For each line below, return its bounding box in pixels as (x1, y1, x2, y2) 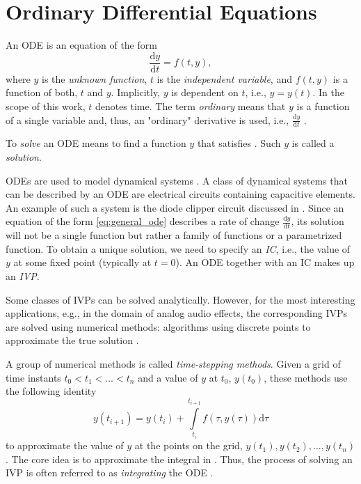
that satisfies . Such (197, 136, 281, 150)
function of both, (6, 85, 78, 100)
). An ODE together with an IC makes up (175, 255, 355, 270)
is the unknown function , (42, 71, 147, 86)
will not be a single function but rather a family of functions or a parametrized (6, 228, 342, 242)
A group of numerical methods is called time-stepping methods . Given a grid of (6, 356, 341, 370)
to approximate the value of (6, 438, 124, 453)
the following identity (6, 384, 97, 398)
